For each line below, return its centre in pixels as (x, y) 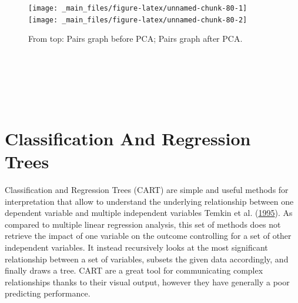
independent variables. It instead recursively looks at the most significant (136, 247)
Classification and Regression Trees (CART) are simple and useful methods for (147, 189)
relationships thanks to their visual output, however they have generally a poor (147, 282)
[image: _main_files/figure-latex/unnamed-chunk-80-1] (138, 8)
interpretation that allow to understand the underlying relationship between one (149, 201)
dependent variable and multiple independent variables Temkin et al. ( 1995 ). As (149, 213)
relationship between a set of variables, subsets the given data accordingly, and (147, 259)
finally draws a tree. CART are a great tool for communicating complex (134, 270)
